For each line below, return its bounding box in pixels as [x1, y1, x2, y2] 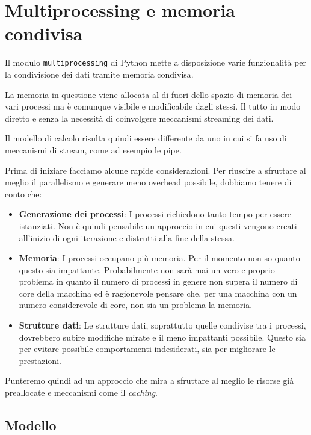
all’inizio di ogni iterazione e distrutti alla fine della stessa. [19, 231, 235, 244]
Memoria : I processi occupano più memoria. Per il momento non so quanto [19, 251, 300, 264]
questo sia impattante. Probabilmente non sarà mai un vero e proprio [19, 263, 275, 276]
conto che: [5, 187, 42, 200]
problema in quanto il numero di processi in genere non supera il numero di [19, 275, 298, 288]
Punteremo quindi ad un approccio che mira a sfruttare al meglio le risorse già [5, 374, 294, 387]
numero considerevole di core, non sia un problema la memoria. [19, 298, 253, 311]
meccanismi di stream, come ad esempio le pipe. [5, 143, 182, 156]
